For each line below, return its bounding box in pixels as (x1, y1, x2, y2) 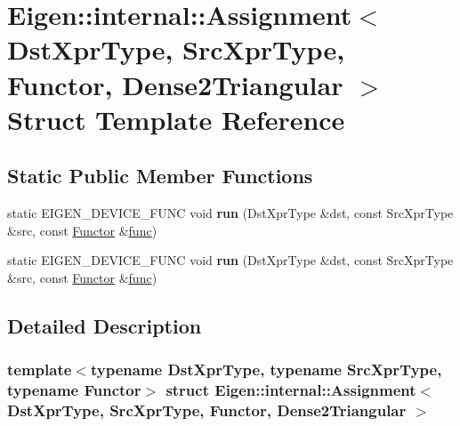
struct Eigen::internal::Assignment (165, 379, 416, 401)
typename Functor (7, 379, 141, 401)
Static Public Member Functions (7, 162, 313, 189)
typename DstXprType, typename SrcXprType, (90, 358, 442, 381)
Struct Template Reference (7, 100, 345, 137)
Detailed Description (7, 311, 202, 339)
